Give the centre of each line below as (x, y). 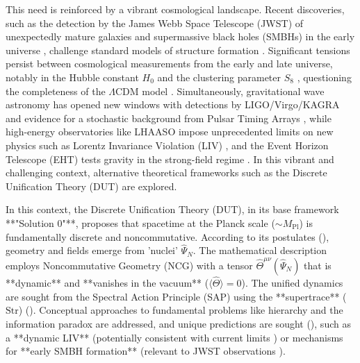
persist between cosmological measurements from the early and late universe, (169, 64)
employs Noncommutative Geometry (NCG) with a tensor (129, 265)
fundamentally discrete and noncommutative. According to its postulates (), (167, 236)
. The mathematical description (260, 250)
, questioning (324, 77)
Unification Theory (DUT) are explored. (91, 186)
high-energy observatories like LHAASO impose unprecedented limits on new (170, 132)
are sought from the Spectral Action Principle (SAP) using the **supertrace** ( (176, 296)
